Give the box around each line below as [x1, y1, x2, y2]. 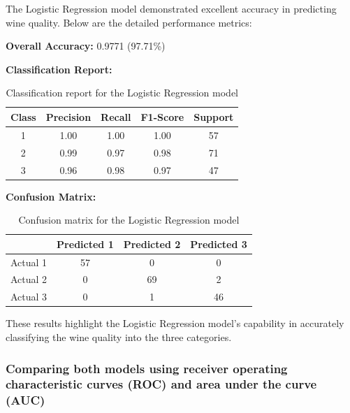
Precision [45, 109, 92, 124]
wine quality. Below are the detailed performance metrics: [6, 15, 252, 29]
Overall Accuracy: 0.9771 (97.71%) [6, 38, 166, 53]
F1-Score [140, 109, 184, 124]
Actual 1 [10, 254, 48, 269]
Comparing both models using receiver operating [6, 359, 288, 377]
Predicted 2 [123, 236, 181, 251]
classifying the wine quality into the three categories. [6, 330, 232, 344]
